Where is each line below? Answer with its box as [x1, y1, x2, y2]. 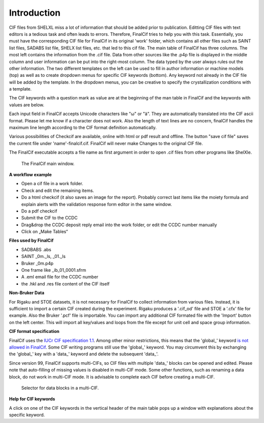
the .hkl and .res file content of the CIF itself [21, 281, 110, 286]
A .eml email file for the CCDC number [21, 274, 99, 280]
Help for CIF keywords [9, 396, 56, 402]
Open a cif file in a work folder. [21, 181, 83, 187]
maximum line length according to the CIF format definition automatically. [9, 125, 157, 131]
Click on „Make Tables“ [21, 229, 68, 235]
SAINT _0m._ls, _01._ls [21, 254, 66, 259]
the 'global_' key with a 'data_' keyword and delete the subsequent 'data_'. [9, 351, 159, 357]
